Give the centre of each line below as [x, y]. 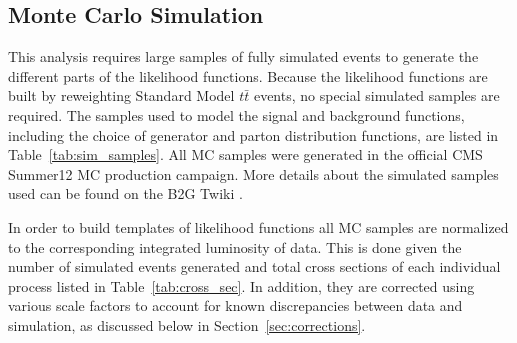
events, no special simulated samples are [376, 95]
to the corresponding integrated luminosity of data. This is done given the [235, 246]
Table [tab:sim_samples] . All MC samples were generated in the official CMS [245, 154]
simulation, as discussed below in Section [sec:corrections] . [187, 324]
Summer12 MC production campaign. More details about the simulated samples [253, 173]
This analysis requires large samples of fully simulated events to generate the [243, 56]
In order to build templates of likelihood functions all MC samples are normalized [258, 226]
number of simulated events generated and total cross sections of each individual [254, 266]
